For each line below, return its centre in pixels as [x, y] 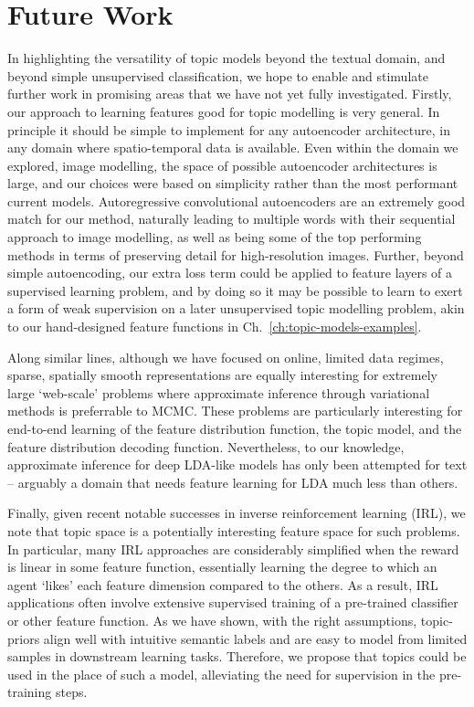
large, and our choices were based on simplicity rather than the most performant [233, 183]
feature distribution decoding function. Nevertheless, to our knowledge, [206, 446]
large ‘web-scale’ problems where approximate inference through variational [219, 392]
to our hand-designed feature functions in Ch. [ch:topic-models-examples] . [215, 327]
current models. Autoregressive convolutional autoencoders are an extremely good [237, 200]
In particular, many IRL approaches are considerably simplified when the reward [233, 549]
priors [24, 638]
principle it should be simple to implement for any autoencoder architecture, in [229, 129]
